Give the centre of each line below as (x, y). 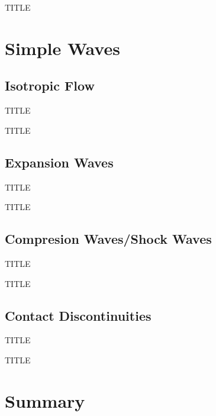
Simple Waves (62, 48)
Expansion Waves (59, 162)
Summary (45, 400)
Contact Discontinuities (78, 315)
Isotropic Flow (50, 86)
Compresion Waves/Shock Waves (108, 239)
